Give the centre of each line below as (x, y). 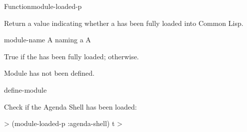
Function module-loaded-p (43, 6)
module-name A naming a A (47, 40)
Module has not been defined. (49, 73)
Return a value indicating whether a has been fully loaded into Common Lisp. (124, 23)
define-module (25, 89)
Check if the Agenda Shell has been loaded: (70, 106)
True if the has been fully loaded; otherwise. (71, 56)
